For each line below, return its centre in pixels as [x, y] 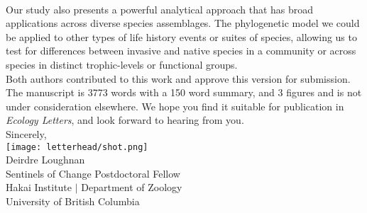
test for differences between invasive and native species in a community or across [181, 51]
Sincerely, [26, 133]
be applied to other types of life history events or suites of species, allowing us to [181, 36]
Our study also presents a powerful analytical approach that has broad [160, 9]
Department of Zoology [132, 187]
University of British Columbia [73, 201]
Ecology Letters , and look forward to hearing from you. [125, 120]
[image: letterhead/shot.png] [77, 147]
